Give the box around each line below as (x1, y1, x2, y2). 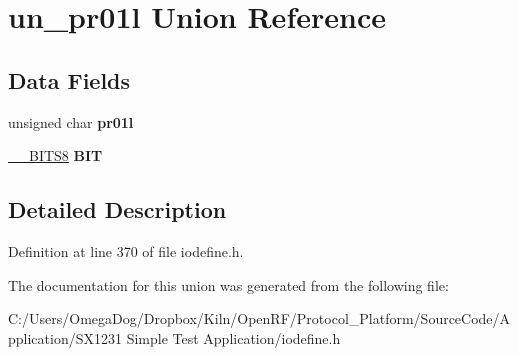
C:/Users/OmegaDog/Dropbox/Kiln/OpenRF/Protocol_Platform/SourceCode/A (8, 308, 511, 329)
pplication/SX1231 (8, 327, 122, 348)
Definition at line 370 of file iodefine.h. (8, 240, 244, 261)
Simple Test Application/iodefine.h (126, 327, 341, 348)
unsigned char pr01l (8, 111, 134, 132)
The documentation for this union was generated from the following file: (8, 274, 449, 295)
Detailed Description (8, 194, 227, 225)
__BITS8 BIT (8, 145, 103, 166)
